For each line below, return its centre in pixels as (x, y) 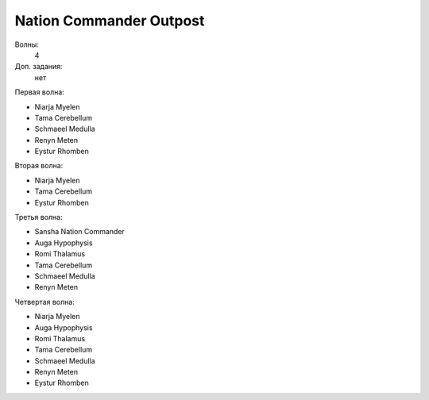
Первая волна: (40, 92)
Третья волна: (39, 217)
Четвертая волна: (44, 302)
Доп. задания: (39, 67)
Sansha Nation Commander (79, 232)
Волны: (27, 44)
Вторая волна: (39, 166)
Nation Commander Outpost (110, 21)
